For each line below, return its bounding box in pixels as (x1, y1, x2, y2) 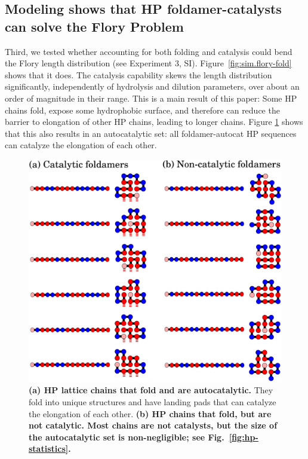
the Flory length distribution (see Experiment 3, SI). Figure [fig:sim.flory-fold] (5, 57, 292, 69)
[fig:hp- (229, 430, 258, 443)
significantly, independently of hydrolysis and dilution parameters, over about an (5, 80, 300, 93)
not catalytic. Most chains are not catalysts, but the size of (29, 419, 278, 432)
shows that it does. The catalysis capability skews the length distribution (5, 68, 272, 81)
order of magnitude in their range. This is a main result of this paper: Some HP (5, 91, 297, 104)
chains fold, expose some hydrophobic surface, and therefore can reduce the (5, 103, 280, 116)
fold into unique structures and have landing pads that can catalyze (29, 395, 276, 408)
